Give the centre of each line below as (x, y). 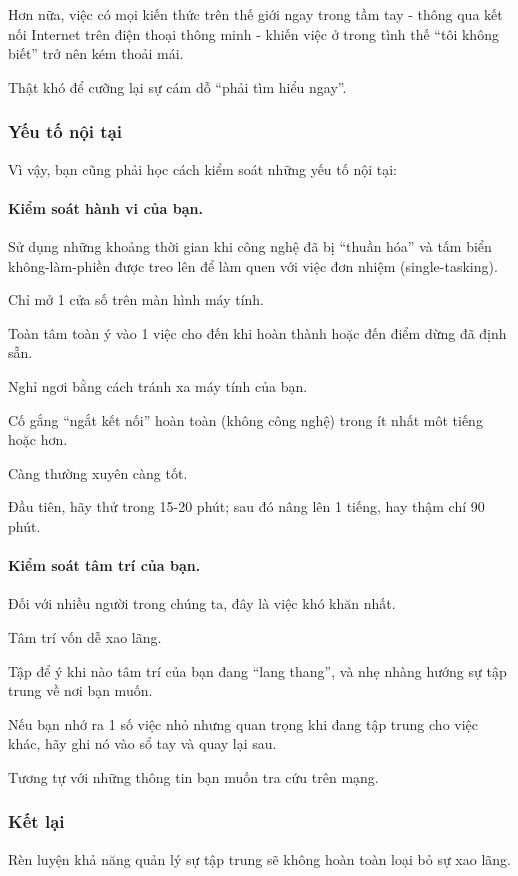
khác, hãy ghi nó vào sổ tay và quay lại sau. (142, 743)
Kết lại (36, 821)
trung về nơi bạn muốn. (80, 690)
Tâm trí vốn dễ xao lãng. (85, 636)
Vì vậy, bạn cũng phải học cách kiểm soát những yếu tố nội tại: (202, 168)
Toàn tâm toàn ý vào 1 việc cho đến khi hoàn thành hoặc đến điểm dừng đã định (257, 332)
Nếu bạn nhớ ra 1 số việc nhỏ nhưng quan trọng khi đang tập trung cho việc (243, 723)
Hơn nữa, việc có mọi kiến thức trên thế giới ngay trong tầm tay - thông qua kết (255, 14)
